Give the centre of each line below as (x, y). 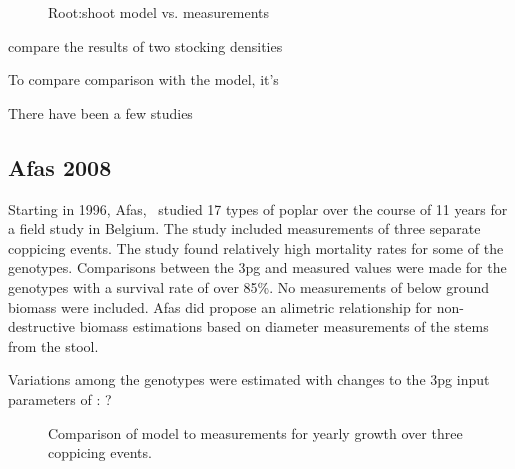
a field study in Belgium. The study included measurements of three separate (244, 228)
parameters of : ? (60, 398)
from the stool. (53, 345)
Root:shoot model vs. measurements (159, 12)
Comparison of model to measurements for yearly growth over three (255, 432)
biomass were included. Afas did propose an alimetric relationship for (220, 306)
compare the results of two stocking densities (145, 45)
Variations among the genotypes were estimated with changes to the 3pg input (249, 379)
